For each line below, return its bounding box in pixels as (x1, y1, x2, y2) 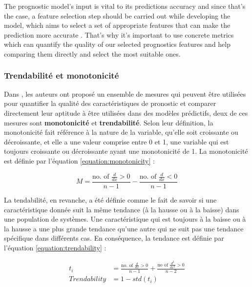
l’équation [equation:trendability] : (4, 242, 106, 252)
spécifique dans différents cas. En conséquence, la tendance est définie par (4, 233, 224, 243)
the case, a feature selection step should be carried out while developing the (4, 10, 231, 20)
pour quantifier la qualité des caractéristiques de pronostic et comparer (4, 98, 216, 108)
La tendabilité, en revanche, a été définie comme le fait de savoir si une (4, 194, 217, 205)
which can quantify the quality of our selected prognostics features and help (4, 39, 231, 49)
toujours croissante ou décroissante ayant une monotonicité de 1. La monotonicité (4, 146, 248, 156)
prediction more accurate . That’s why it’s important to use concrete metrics (4, 29, 234, 40)
